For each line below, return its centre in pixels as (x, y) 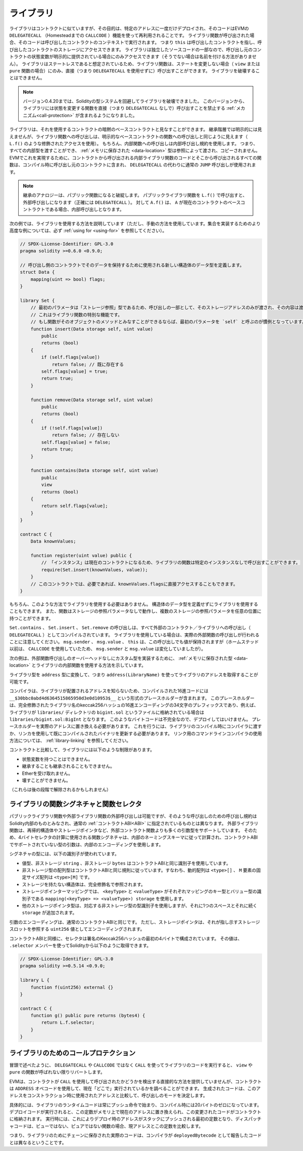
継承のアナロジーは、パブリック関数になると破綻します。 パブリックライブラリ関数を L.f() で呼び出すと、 (135, 195)
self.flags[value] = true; (74, 371)
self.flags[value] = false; (76, 442)
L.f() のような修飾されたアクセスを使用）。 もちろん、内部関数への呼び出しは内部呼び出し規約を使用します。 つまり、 (134, 144)
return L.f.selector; (68, 1023)
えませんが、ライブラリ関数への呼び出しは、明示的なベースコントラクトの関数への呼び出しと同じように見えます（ (129, 136)
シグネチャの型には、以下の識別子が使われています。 (64, 854)
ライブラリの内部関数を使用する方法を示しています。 (91, 665)
